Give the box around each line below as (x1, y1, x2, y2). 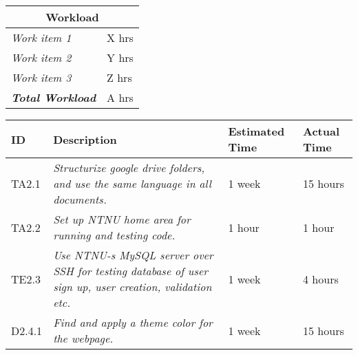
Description (53, 131, 117, 147)
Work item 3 (11, 69, 72, 85)
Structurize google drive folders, (53, 160, 205, 175)
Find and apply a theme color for (53, 314, 213, 330)
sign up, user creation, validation (53, 279, 212, 294)
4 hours (303, 270, 339, 287)
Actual (303, 123, 340, 139)
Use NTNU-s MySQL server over (53, 247, 213, 263)
